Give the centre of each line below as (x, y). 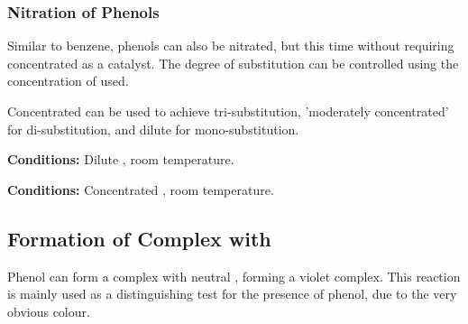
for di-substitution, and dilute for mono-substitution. (153, 129)
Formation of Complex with (139, 238)
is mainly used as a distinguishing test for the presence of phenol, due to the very (232, 294)
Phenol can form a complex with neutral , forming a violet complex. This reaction (234, 276)
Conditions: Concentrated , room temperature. (141, 189)
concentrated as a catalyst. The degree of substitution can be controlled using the (233, 63)
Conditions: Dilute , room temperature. (121, 159)
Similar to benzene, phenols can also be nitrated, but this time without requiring (231, 46)
